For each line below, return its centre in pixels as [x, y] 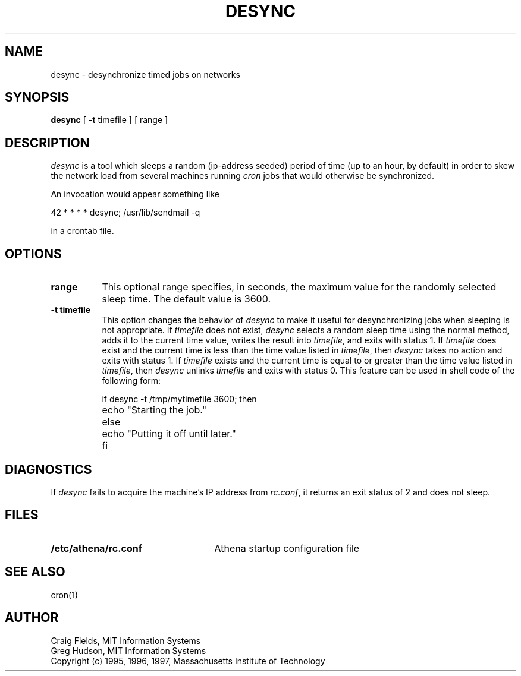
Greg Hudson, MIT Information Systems [128, 650]
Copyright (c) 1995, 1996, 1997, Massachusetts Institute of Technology [188, 661]
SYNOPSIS [37, 97]
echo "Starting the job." [154, 410]
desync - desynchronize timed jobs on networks [145, 74]
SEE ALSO [35, 572]
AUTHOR [32, 618]
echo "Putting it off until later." [169, 434]
